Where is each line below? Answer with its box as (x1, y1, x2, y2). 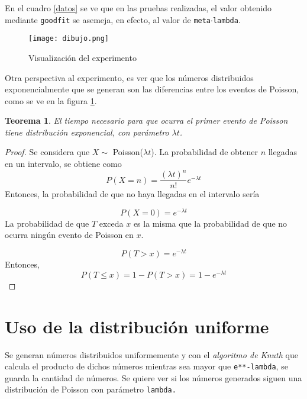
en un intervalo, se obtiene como (5, 157, 122, 170)
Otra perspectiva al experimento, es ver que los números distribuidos (5, 71, 254, 83)
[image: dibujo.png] (28, 34, 109, 43)
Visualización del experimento (28, 51, 137, 63)
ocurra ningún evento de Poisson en (5, 229, 134, 241)
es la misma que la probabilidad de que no (133, 217, 287, 229)
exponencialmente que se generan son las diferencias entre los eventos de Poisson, (5, 83, 299, 95)
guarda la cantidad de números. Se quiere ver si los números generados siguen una (5, 371, 302, 384)
